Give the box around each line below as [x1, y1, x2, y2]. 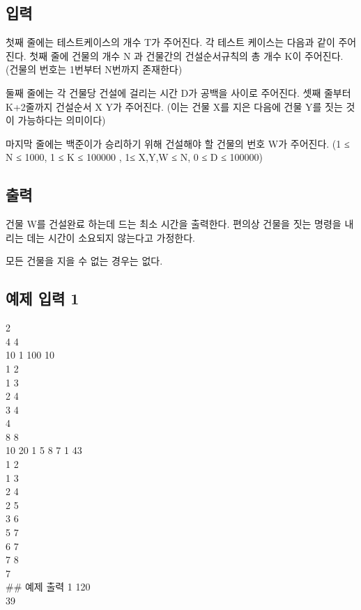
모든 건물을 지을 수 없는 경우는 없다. [6, 253, 163, 268]
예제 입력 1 [6, 288, 79, 309]
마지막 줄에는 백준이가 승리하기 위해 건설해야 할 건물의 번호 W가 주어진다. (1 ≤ [6, 136, 350, 150]
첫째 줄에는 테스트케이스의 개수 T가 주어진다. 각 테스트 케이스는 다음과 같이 [6, 35, 335, 49]
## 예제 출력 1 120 [6, 579, 91, 594]
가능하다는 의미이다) [17, 113, 106, 127]
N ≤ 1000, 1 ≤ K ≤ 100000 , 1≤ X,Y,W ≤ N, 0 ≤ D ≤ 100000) [6, 150, 263, 164]
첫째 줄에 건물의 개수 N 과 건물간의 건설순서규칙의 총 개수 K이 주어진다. [29, 48, 344, 63]
